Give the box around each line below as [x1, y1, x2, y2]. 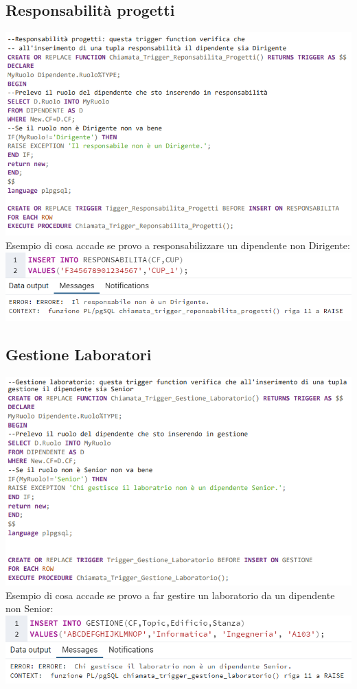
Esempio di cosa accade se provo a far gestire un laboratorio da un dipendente [5, 587, 335, 602]
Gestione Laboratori [5, 344, 152, 365]
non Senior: [5, 601, 54, 616]
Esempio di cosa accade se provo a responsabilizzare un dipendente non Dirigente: [5, 238, 350, 253]
